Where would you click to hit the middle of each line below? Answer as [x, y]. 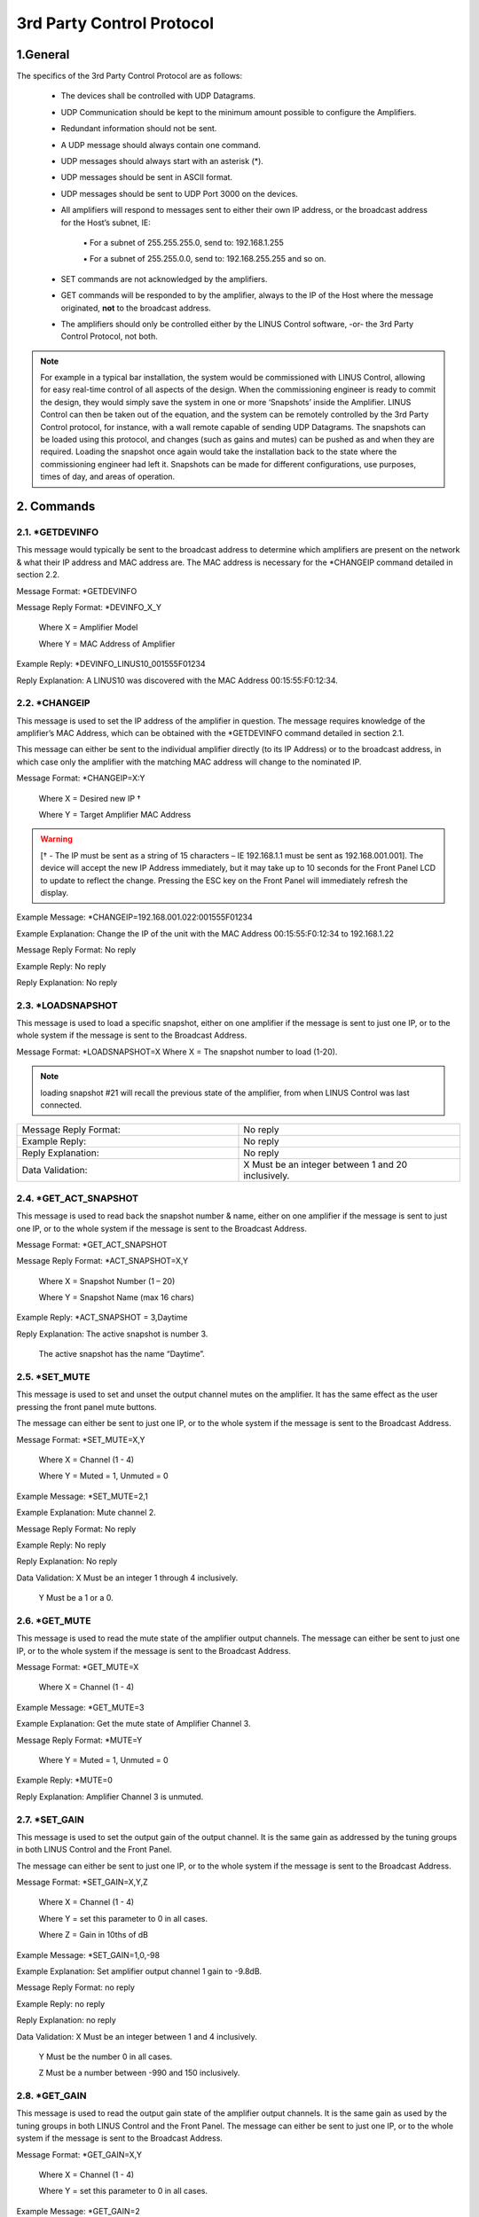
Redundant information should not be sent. [139, 129]
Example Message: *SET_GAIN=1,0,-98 [88, 1955]
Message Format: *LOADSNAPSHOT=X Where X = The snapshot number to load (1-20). [177, 1052]
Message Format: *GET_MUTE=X [78, 1667]
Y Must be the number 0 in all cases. [106, 2056]
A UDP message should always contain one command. [161, 145]
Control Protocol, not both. [110, 336]
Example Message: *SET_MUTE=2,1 [82, 1496]
